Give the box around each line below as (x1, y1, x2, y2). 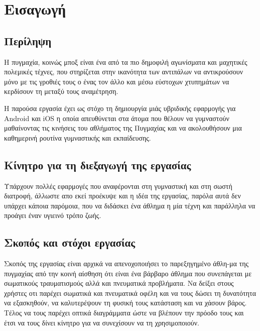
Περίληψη (4, 33, 52, 48)
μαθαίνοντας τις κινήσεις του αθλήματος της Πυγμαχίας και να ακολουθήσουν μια (4, 123, 242, 133)
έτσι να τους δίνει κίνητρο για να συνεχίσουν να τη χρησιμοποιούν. (4, 317, 200, 327)
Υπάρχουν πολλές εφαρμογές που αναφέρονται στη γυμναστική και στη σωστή (4, 180, 232, 191)
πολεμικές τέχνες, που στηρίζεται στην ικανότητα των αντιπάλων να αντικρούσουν (4, 66, 243, 77)
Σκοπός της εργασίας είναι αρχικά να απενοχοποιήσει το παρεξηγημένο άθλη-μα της (4, 258, 249, 269)
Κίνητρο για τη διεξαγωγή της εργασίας (4, 157, 191, 172)
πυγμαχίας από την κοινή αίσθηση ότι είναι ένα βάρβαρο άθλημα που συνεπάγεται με (4, 268, 252, 278)
